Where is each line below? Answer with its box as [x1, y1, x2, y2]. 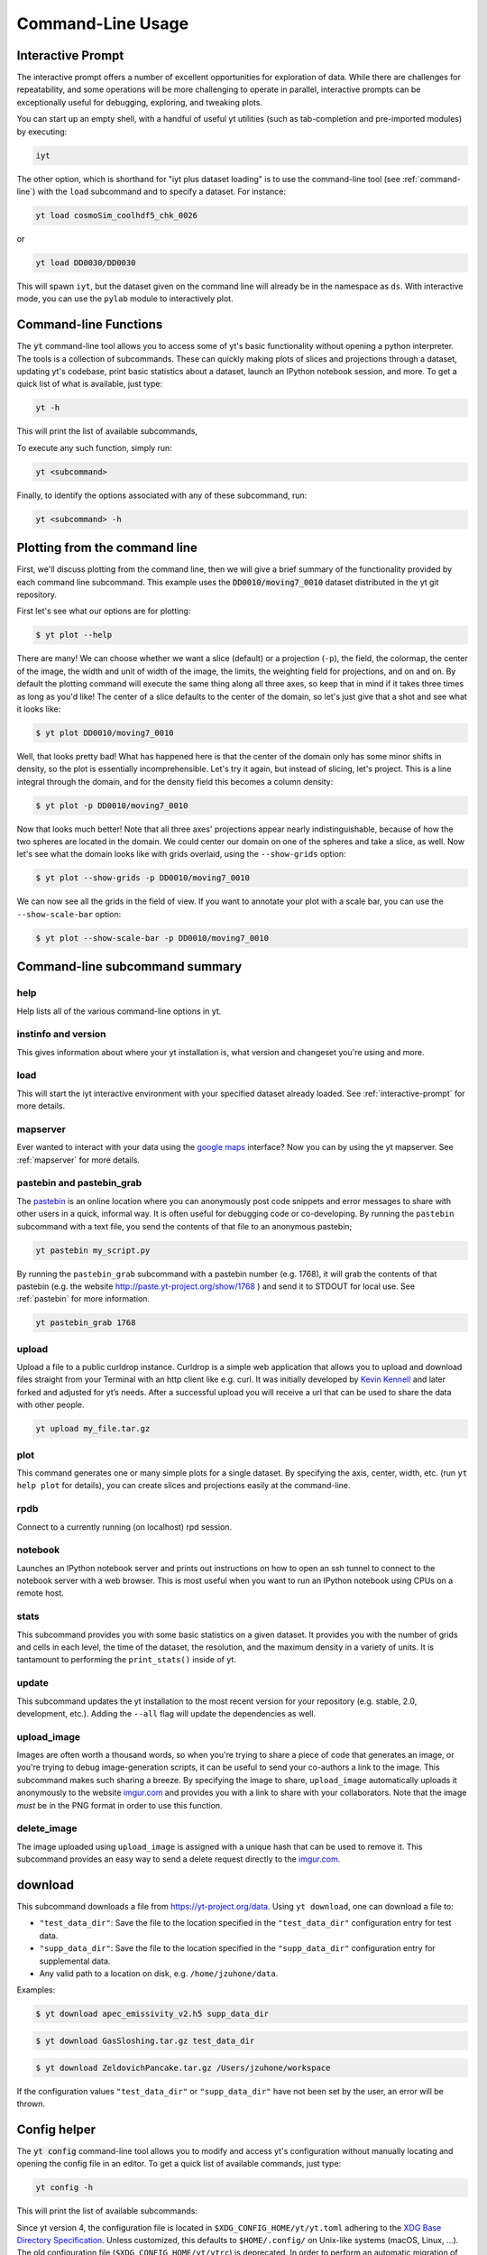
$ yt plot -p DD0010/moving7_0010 [35, 800, 188, 811]
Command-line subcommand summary [16, 959, 243, 974]
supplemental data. [39, 1956, 111, 1966]
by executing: [16, 126, 68, 137]
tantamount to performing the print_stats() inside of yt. [16, 1654, 236, 1665]
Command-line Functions [16, 317, 163, 333]
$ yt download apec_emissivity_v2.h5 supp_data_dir [35, 2009, 270, 2020]
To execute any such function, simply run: [16, 442, 173, 453]
